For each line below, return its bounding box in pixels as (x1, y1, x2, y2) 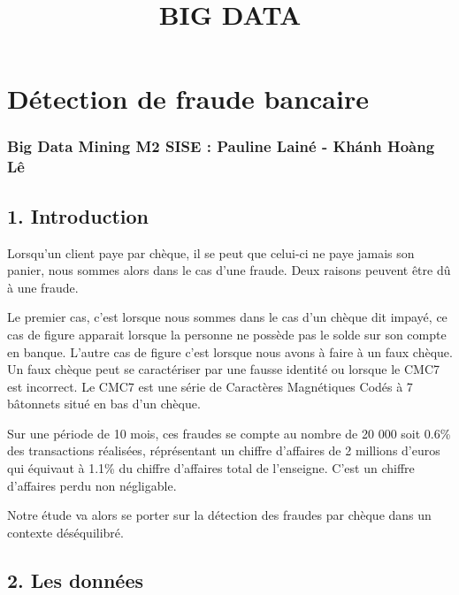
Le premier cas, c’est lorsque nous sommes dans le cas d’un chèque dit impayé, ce (7, 308, 448, 326)
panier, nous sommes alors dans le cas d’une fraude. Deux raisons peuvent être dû (7, 261, 451, 279)
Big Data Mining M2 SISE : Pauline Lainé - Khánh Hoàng (7, 135, 435, 157)
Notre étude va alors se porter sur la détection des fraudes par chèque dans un (7, 506, 432, 524)
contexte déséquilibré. (7, 523, 124, 541)
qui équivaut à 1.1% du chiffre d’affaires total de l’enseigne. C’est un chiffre (7, 459, 415, 477)
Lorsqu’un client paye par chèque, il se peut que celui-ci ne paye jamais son (7, 243, 415, 262)
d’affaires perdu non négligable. (7, 476, 177, 494)
